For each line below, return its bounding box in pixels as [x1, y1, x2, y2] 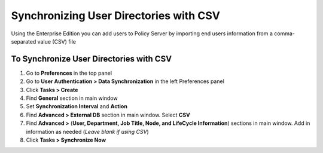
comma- [274, 30, 295, 37]
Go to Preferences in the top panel [26, 69, 112, 76]
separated [11, 38, 36, 45]
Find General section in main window [26, 94, 118, 102]
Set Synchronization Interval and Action [26, 103, 128, 110]
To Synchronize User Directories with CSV [11, 54, 172, 64]
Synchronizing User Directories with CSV [11, 9, 221, 22]
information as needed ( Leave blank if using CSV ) [26, 128, 149, 135]
